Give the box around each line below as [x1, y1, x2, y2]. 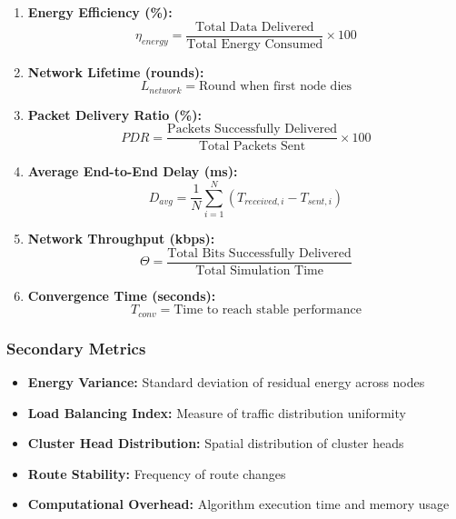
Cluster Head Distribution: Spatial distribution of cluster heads [27, 434, 404, 453]
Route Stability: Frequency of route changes [27, 464, 286, 483]
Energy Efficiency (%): [27, 3, 173, 21]
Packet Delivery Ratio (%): [27, 105, 202, 124]
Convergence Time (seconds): [27, 285, 216, 304]
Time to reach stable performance [173, 304, 362, 317]
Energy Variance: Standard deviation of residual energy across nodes [27, 373, 425, 391]
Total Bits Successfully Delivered [167, 246, 352, 260]
